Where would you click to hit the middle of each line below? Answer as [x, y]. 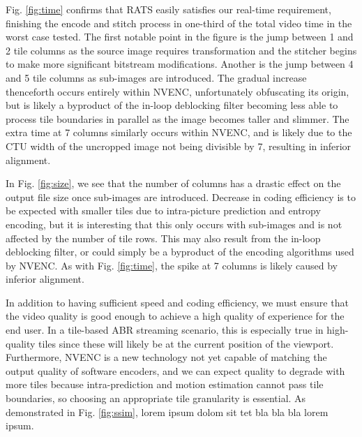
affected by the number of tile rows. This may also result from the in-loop [163, 238]
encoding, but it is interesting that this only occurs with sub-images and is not [174, 224]
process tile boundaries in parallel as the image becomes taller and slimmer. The [178, 118]
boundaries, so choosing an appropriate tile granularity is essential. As [156, 398]
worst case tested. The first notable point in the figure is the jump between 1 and [180, 37]
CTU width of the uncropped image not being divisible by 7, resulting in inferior [179, 146]
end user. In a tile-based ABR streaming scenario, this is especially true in [165, 330]
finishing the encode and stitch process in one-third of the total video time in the [179, 23]
